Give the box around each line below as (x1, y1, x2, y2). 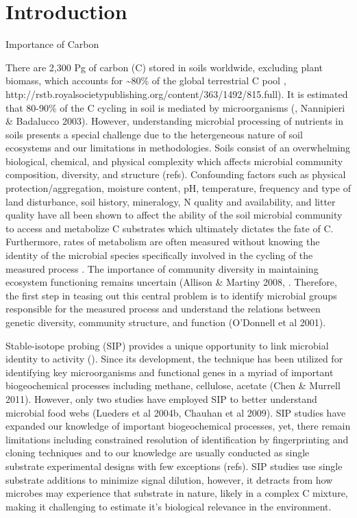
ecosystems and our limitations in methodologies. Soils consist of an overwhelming (5, 140, 351, 155)
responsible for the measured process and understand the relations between (5, 301, 321, 316)
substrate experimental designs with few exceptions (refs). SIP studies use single (5, 458, 343, 473)
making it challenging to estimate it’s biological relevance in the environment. (5, 499, 332, 513)
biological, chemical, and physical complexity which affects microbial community (5, 153, 343, 168)
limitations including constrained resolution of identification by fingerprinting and (5, 432, 349, 446)
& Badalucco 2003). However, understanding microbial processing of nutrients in (5, 114, 344, 128)
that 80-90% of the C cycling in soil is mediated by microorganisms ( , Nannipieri (5, 100, 345, 114)
